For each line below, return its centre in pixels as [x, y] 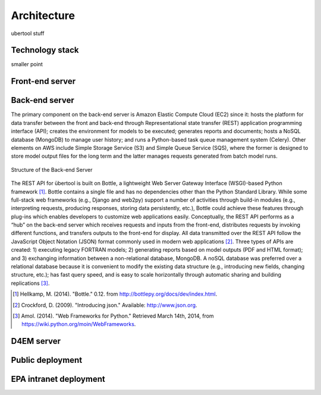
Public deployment [47, 360]
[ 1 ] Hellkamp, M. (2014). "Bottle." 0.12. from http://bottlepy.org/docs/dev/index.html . [115, 294]
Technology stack [45, 50]
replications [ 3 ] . [30, 283]
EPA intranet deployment [58, 379]
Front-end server [43, 81]
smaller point [27, 64]
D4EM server [36, 341]
